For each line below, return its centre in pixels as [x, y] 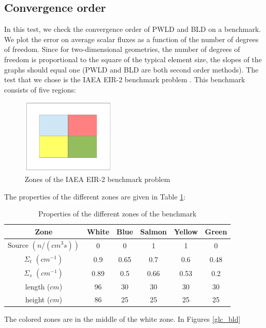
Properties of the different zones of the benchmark [117, 214]
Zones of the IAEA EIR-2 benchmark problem [98, 179]
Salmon [154, 231]
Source [18, 244]
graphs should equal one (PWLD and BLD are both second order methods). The [131, 69]
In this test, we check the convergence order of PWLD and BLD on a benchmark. [132, 29]
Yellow [186, 231]
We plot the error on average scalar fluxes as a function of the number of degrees [131, 39]
